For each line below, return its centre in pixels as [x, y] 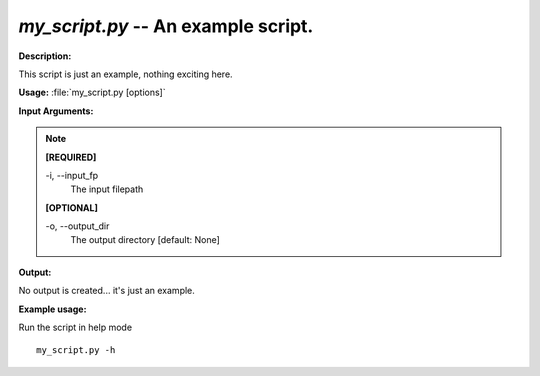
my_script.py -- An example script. [166, 26]
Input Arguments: [56, 111]
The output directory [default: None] [145, 240]
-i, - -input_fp [72, 175]
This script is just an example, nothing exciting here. [126, 74]
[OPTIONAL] [72, 207]
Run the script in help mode [75, 327]
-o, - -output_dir [77, 226]
